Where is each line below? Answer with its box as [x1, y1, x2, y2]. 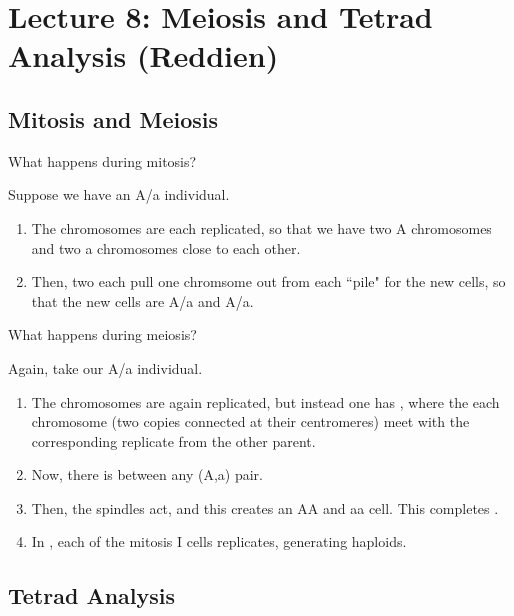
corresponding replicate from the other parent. [31, 430, 316, 451]
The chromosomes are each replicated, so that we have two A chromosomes [31, 217, 492, 238]
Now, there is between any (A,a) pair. [31, 464, 263, 485]
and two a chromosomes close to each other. [31, 237, 301, 258]
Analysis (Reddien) [8, 35, 279, 76]
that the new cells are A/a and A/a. [31, 290, 254, 311]
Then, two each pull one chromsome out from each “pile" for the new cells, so [31, 271, 506, 292]
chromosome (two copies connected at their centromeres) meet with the [31, 411, 470, 432]
